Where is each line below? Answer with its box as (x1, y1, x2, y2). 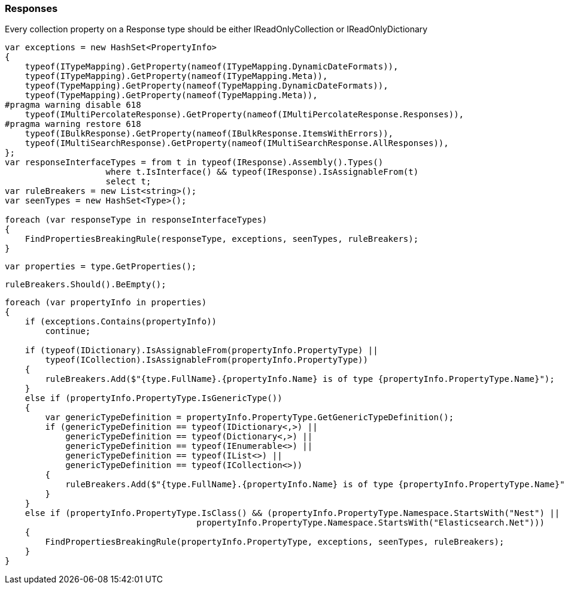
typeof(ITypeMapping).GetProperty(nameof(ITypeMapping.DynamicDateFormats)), (25, 62, 399, 72)
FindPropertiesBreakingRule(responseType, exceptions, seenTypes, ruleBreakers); (25, 234, 419, 244)
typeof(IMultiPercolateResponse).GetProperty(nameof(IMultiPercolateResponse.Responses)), (25, 110, 464, 120)
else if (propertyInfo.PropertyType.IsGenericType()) (25, 393, 282, 403)
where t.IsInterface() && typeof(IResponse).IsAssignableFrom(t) (105, 167, 419, 177)
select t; (105, 177, 151, 187)
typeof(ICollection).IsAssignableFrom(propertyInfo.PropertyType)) (45, 355, 368, 365)
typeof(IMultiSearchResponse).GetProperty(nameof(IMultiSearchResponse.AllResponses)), (25, 138, 449, 148)
